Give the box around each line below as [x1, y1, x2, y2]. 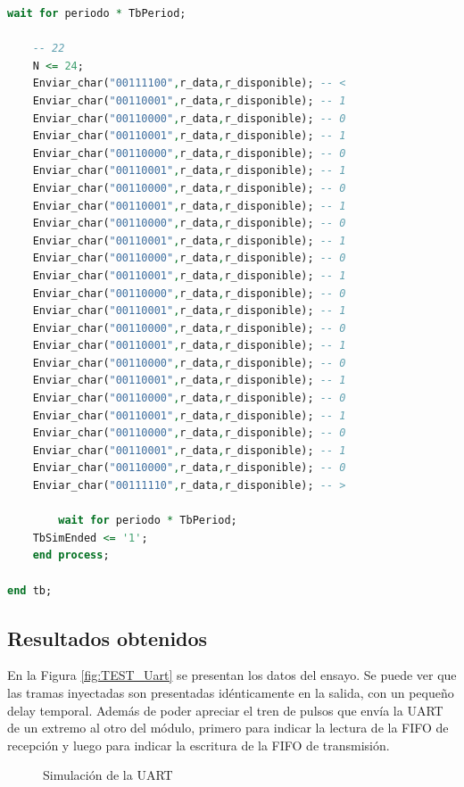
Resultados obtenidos [7, 624, 208, 651]
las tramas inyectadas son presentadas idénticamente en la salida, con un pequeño [7, 683, 454, 701]
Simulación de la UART [43, 766, 173, 784]
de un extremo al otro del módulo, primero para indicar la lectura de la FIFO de [7, 718, 449, 737]
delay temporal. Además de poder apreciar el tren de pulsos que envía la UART [7, 700, 443, 719]
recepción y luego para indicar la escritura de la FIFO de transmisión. [7, 735, 390, 754]
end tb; [7, 584, 53, 597]
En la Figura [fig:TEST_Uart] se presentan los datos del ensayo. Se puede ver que [7, 666, 457, 684]
